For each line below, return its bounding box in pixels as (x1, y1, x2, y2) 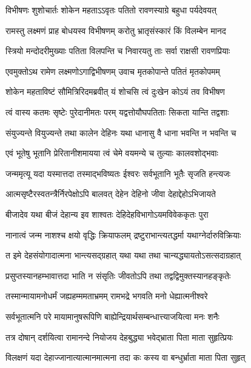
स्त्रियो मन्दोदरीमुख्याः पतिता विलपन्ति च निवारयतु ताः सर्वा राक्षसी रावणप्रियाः (5, 44, 230, 57)
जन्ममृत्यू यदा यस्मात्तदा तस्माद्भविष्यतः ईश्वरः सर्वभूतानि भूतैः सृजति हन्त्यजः (5, 167, 231, 179)
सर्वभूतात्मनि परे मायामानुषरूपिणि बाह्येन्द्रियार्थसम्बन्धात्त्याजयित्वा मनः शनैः (5, 310, 219, 322)
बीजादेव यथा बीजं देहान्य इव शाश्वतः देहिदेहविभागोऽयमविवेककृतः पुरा (5, 207, 209, 220)
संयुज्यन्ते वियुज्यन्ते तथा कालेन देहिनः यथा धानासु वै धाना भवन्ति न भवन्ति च (5, 126, 236, 139)
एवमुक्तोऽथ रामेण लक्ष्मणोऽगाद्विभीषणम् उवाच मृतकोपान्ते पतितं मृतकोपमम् (5, 64, 220, 77)
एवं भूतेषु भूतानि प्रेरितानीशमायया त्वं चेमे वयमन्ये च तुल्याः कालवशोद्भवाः (5, 147, 218, 159)
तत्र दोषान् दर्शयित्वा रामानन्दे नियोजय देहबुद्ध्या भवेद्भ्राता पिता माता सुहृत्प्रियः (5, 330, 233, 343)
